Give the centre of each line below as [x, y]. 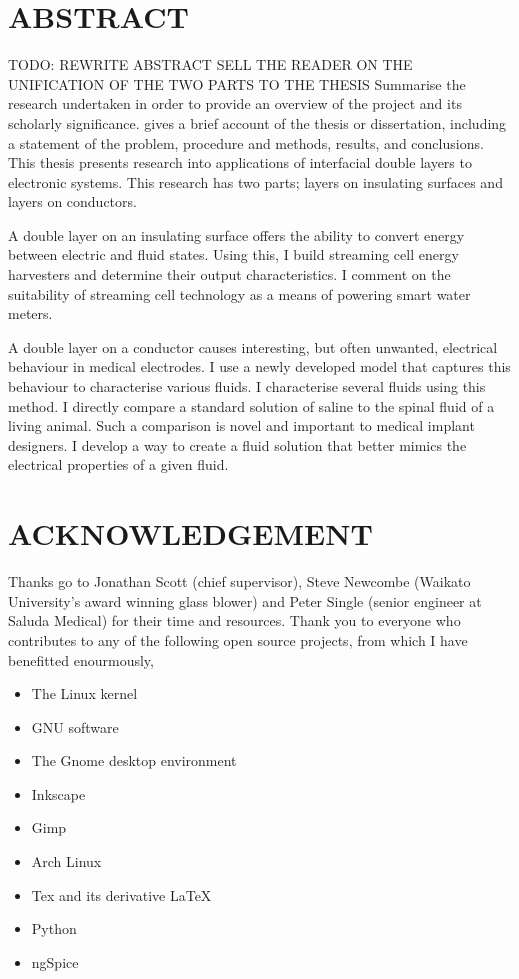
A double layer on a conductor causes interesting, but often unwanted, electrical [253, 346]
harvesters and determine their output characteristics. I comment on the [229, 274]
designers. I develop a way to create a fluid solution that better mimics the [237, 444]
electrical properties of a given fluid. [118, 464]
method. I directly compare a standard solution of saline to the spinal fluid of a [251, 405]
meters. [30, 313]
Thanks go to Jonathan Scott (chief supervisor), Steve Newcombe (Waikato [239, 581]
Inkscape [58, 793]
